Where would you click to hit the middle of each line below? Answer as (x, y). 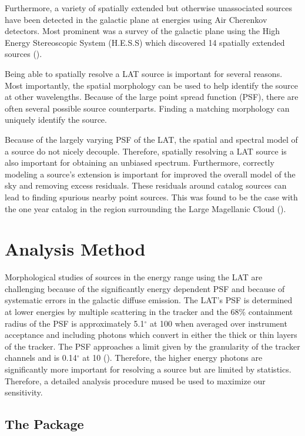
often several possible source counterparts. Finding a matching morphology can (147, 108)
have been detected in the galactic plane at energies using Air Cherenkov (136, 19)
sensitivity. (24, 392)
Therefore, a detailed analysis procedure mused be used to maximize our (135, 380)
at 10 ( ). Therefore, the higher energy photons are (172, 358)
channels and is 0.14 (41, 358)
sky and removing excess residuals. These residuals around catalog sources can (146, 185)
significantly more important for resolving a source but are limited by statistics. (148, 369)
